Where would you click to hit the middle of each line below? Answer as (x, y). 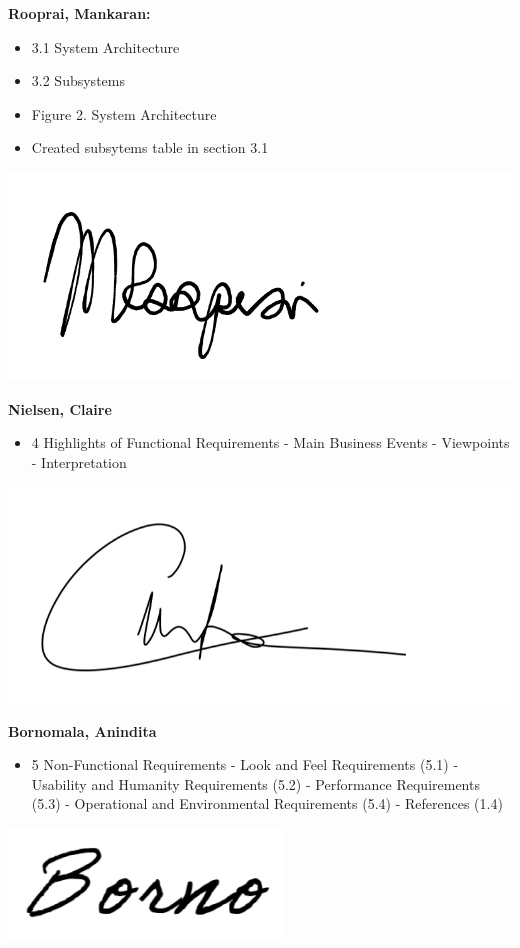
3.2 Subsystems (78, 80)
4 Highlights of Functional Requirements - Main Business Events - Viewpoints (270, 442)
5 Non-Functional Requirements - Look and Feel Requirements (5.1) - (245, 764)
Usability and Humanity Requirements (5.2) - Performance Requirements (255, 783)
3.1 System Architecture (105, 46)
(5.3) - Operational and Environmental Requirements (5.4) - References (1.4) (267, 803)
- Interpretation (79, 462)
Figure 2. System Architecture (124, 113)
